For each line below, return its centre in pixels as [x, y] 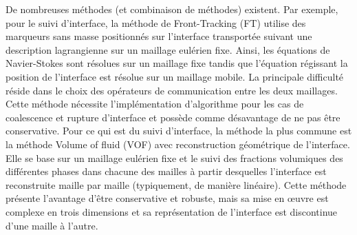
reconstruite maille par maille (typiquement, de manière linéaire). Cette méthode [176, 184]
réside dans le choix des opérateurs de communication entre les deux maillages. [172, 90]
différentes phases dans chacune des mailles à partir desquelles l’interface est [166, 171]
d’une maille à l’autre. [52, 225]
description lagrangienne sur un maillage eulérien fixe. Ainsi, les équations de [168, 49]
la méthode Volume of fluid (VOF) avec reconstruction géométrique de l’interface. [178, 144]
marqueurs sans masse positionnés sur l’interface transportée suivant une [159, 36]
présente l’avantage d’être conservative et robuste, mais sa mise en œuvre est [167, 198]
